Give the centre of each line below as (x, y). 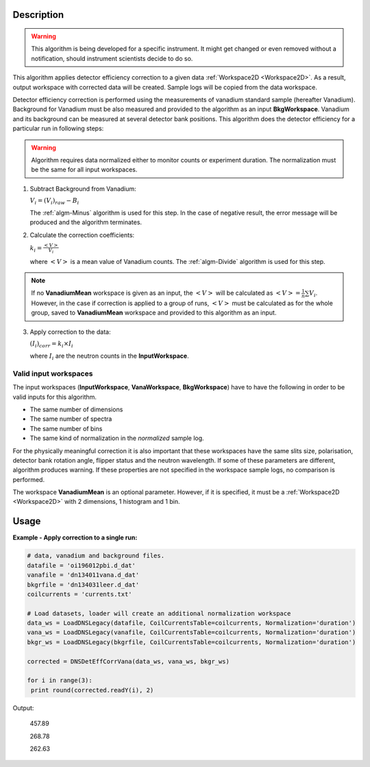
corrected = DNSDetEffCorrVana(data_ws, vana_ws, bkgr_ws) (128, 661)
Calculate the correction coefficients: (82, 235)
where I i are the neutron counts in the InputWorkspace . (109, 356)
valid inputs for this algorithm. (55, 397)
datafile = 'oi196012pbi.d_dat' (82, 565)
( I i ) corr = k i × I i (51, 345)
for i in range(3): (60, 681)
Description (38, 15)
